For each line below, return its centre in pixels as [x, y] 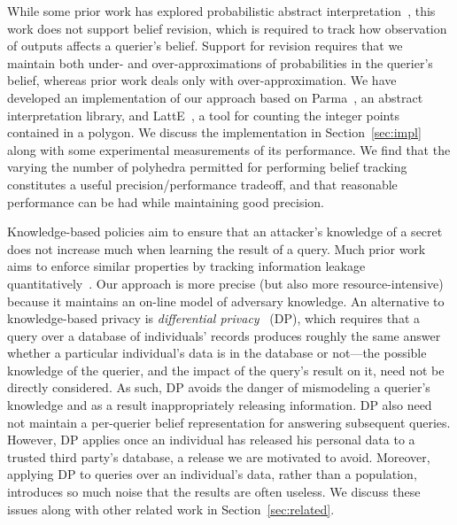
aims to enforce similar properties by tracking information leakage [186, 266]
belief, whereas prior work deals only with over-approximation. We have [202, 80]
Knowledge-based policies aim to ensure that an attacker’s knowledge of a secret [225, 232]
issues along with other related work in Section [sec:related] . [171, 509]
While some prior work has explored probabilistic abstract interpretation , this [221, 11]
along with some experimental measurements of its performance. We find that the [229, 149]
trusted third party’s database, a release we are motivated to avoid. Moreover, [219, 456]
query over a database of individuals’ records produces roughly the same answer [224, 335]
